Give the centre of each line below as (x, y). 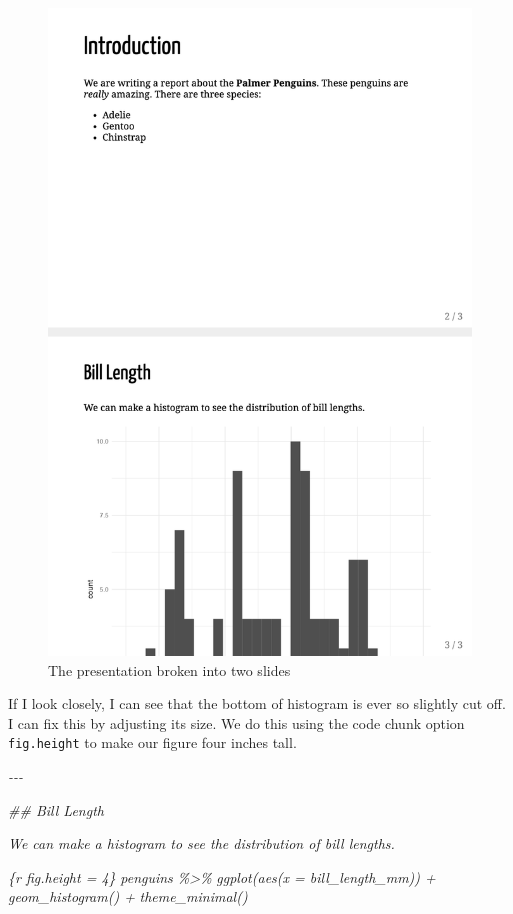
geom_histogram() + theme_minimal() (128, 896)
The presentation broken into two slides (169, 669)
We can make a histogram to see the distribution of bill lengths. (201, 843)
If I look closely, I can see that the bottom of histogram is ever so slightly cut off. (257, 703)
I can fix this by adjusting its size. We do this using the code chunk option (236, 722)
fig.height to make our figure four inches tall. (152, 742)
